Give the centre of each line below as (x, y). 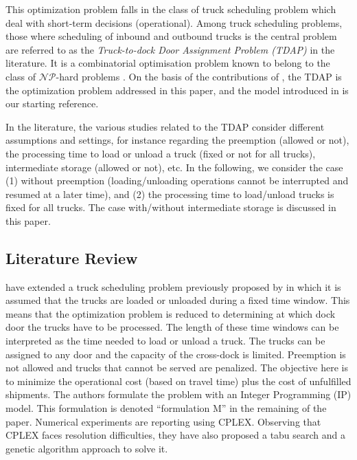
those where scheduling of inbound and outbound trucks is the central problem (171, 36)
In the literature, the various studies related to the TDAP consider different (165, 126)
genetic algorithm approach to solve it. (87, 448)
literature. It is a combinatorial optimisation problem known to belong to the (168, 63)
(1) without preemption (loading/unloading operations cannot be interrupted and (177, 180)
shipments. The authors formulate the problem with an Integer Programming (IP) (178, 394)
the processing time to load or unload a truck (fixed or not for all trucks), (161, 153)
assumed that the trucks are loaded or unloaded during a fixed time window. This (178, 300)
